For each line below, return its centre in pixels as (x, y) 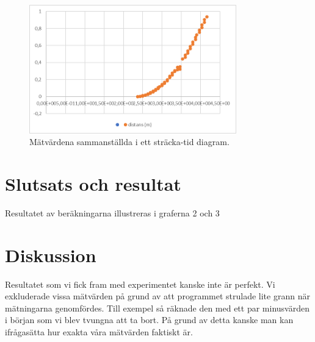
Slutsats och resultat (93, 184)
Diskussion (51, 255)
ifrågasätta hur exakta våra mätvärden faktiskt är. (99, 332)
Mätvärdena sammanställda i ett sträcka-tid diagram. (129, 142)
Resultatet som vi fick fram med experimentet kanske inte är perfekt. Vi (140, 284)
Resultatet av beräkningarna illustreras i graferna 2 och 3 (112, 212)
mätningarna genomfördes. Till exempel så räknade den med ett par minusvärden (157, 308)
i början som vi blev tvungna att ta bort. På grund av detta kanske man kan (149, 320)
